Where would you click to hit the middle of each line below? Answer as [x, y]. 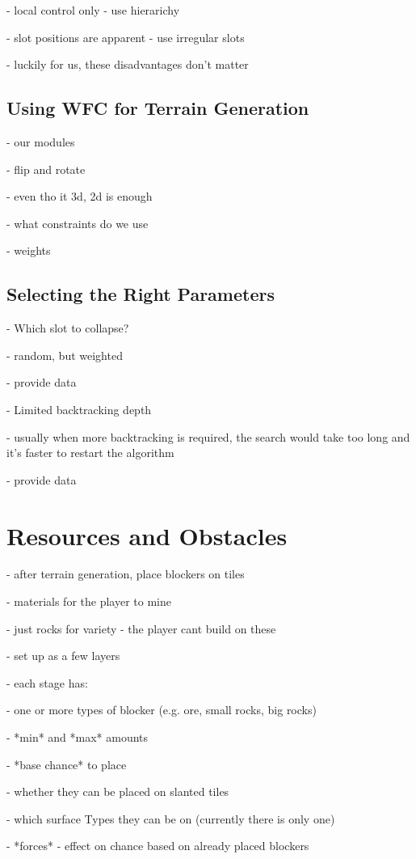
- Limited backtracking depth [79, 409]
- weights [29, 250]
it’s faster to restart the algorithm [90, 453]
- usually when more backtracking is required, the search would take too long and [208, 436]
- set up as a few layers [63, 656]
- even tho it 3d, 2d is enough [80, 196]
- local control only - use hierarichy [93, 10]
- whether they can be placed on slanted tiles [118, 791]
